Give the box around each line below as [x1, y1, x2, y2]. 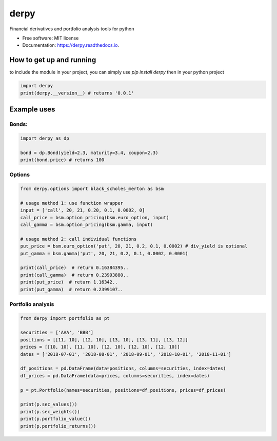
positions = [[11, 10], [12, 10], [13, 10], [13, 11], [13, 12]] [20, 337, 188, 342]
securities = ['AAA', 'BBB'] [20, 330, 94, 336]
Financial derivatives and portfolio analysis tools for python [9, 26, 134, 32]
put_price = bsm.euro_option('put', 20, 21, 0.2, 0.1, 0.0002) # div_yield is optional [20, 243, 248, 249]
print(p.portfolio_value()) [20, 416, 91, 422]
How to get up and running [9, 55, 96, 64]
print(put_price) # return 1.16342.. [20, 279, 118, 285]
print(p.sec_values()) [20, 401, 77, 408]
